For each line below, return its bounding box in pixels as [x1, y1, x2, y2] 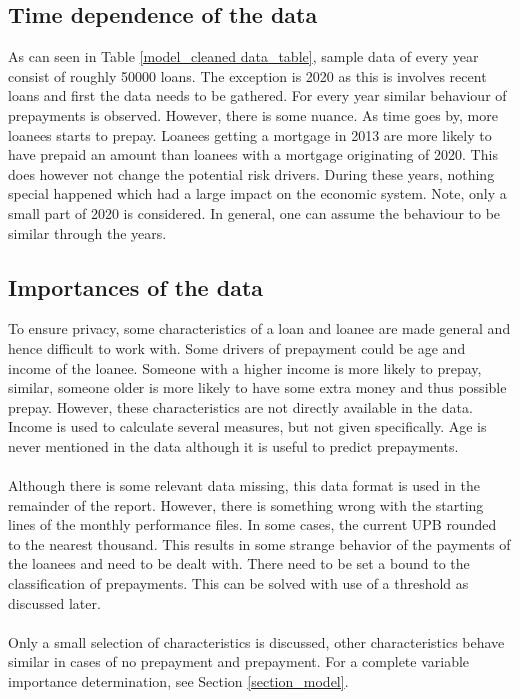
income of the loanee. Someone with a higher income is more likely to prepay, [8, 357, 482, 378]
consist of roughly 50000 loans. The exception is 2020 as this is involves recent [8, 65, 487, 86]
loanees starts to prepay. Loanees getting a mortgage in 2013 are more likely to [8, 124, 492, 145]
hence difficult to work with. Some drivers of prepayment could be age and [8, 337, 466, 358]
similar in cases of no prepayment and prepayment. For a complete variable [8, 651, 470, 672]
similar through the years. [8, 222, 167, 243]
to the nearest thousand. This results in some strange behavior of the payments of [8, 533, 511, 554]
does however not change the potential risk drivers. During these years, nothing [8, 163, 495, 184]
